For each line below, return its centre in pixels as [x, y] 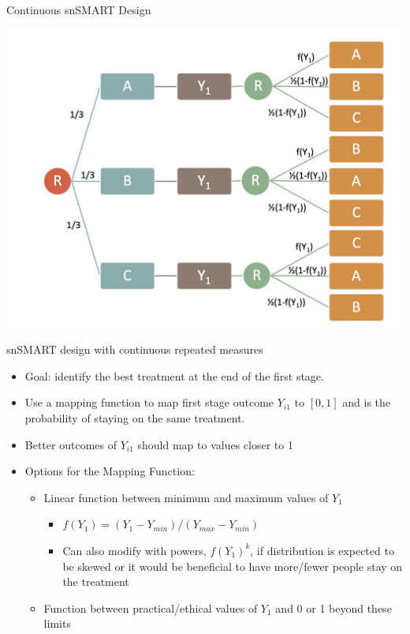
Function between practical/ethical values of [151, 608]
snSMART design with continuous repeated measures [135, 349]
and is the [367, 402]
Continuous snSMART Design [79, 9]
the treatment [96, 581]
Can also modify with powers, [134, 550]
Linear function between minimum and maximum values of [186, 497]
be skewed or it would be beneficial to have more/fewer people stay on [233, 566]
